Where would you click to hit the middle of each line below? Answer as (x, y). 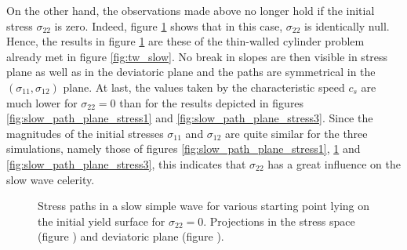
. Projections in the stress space (279, 221)
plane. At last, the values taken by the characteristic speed (204, 87)
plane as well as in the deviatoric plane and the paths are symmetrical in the (191, 72)
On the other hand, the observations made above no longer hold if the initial (191, 10)
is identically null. (347, 25)
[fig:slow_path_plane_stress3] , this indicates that (126, 163)
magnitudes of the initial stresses (85, 133)
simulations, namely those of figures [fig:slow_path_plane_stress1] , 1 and (184, 149)
